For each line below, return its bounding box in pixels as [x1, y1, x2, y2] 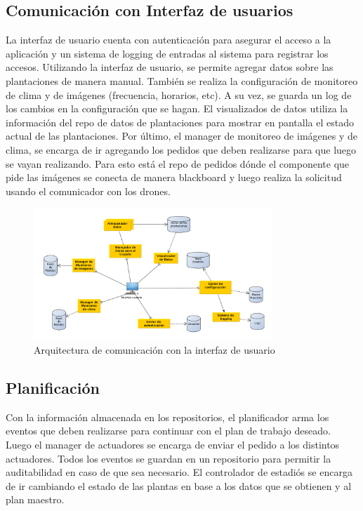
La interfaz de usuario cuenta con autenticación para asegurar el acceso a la [6, 32, 331, 47]
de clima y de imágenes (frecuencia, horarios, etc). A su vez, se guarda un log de [6, 87, 352, 102]
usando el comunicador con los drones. [6, 183, 171, 198]
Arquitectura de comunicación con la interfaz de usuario [34, 343, 275, 357]
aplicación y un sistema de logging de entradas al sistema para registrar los [6, 46, 329, 60]
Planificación [6, 377, 100, 399]
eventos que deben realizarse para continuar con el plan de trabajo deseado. [6, 423, 331, 438]
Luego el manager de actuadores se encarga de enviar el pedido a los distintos [6, 437, 340, 452]
